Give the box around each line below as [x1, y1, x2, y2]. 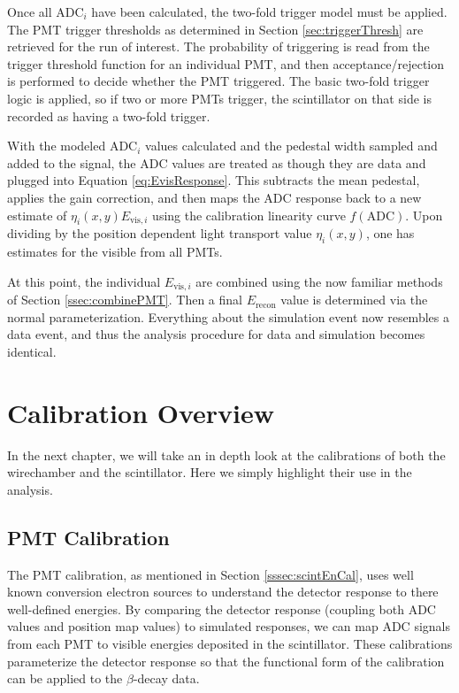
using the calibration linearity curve [152, 205, 346, 224]
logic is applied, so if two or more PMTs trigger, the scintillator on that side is [7, 89, 432, 107]
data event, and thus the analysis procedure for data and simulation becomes [7, 325, 425, 343]
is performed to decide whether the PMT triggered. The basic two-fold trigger [7, 72, 430, 90]
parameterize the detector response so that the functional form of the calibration [7, 651, 445, 670]
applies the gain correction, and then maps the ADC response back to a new [7, 188, 422, 206]
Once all [7, 3, 52, 20]
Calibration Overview [7, 394, 275, 430]
